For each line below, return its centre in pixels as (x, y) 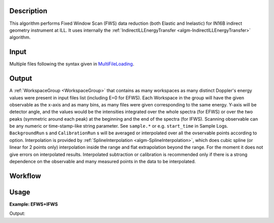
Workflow (25, 176)
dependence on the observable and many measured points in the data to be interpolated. (103, 162)
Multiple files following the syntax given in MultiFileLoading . (72, 64)
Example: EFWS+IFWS (34, 204)
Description (28, 11)
